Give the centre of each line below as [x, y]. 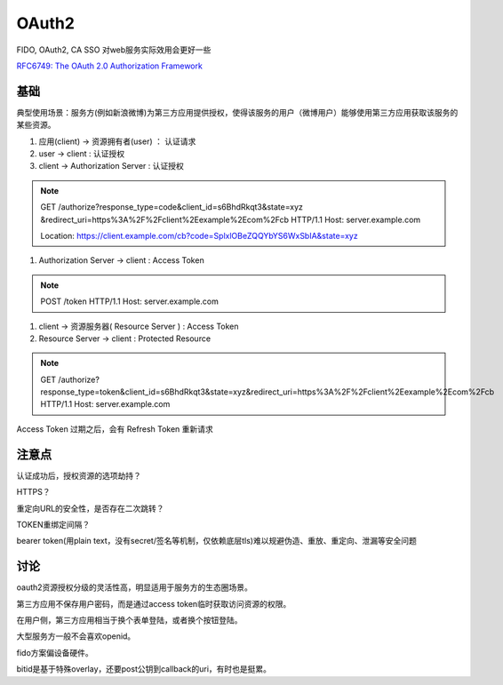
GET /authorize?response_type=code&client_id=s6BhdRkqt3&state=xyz [172, 207]
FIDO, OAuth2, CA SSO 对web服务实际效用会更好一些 [114, 50]
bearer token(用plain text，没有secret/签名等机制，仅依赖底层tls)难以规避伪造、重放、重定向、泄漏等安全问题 [216, 541]
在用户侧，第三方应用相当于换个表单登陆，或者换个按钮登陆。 [129, 620]
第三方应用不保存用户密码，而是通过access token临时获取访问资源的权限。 [154, 603]
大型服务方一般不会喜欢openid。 [76, 636]
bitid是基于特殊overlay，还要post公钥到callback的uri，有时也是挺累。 [144, 669]
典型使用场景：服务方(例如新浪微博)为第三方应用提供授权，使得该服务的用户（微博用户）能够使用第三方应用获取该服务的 [237, 112]
